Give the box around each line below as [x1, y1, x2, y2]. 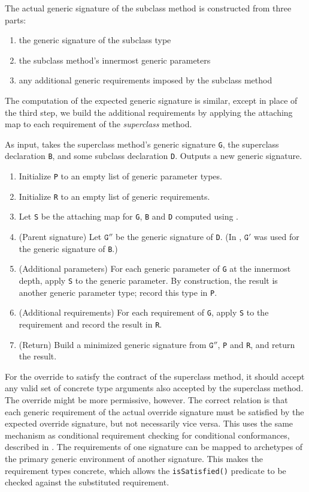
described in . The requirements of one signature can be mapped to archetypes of [5, 440, 303, 453]
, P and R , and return [217, 338, 295, 350]
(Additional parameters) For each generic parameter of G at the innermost [19, 262, 291, 275]
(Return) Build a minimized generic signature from [19, 338, 207, 350]
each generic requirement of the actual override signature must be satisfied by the [5, 405, 304, 418]
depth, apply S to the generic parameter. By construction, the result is [19, 274, 278, 286]
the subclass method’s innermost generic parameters [19, 53, 211, 66]
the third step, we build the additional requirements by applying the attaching [5, 106, 293, 118]
